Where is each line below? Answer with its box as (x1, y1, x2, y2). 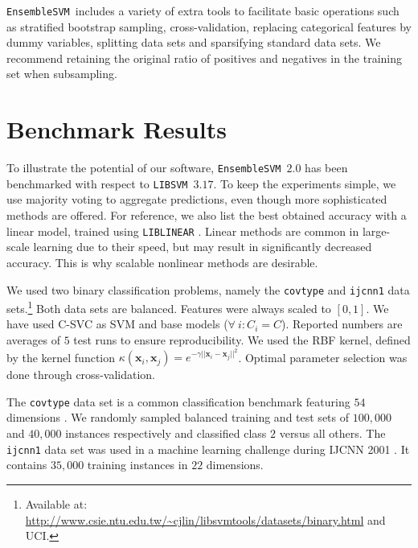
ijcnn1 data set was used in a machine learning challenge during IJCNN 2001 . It (6, 440, 410, 457)
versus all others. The (279, 425, 386, 442)
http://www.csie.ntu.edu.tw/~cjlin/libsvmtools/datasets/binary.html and (25, 511, 386, 528)
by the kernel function (6, 348, 116, 365)
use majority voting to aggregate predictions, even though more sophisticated (6, 191, 387, 208)
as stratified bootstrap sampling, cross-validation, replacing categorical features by (6, 18, 412, 35)
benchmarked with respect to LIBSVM (6, 175, 188, 192)
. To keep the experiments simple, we (213, 175, 396, 192)
